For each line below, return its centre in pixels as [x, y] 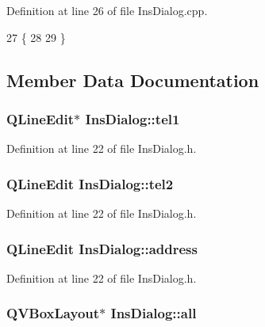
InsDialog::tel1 [132, 118]
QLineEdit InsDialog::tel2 [90, 183]
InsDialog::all [154, 313]
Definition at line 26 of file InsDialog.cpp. [107, 10]
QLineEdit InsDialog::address [102, 248]
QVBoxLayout [53, 313]
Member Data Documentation [133, 80]
